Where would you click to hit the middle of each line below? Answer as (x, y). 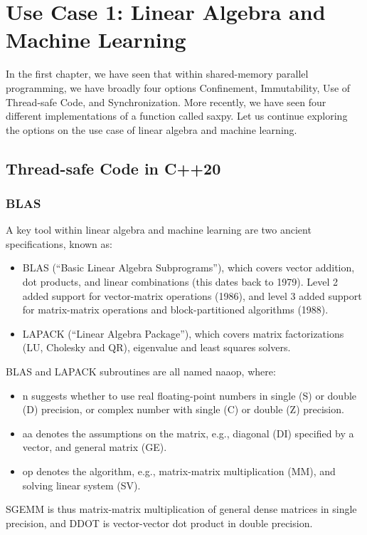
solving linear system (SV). (81, 485)
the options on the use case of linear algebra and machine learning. (151, 129)
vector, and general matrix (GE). (95, 447)
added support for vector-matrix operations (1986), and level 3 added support (192, 295)
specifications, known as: (59, 243)
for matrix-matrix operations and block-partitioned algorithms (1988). (175, 310)
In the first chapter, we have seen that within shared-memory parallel (157, 74)
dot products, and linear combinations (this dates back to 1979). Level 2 (180, 282)
